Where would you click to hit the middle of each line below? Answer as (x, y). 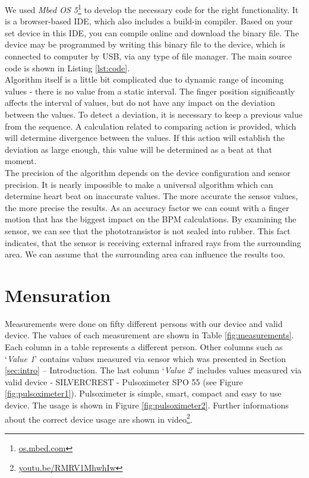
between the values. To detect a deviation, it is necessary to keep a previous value (154, 114)
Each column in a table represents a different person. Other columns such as (144, 347)
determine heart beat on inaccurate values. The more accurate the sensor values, (152, 196)
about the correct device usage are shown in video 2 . (99, 418)
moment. (21, 161)
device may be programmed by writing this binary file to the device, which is (145, 44)
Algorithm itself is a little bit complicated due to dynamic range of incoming (144, 79)
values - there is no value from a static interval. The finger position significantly (150, 91)
